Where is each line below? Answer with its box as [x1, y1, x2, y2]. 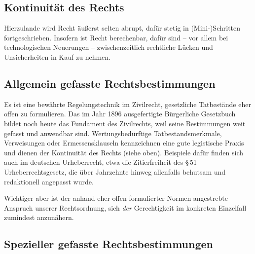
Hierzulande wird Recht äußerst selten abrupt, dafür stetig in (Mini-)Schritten [4, 23, 241, 33]
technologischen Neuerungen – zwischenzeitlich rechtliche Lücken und [4, 42, 213, 52]
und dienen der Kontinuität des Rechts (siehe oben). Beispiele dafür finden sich [4, 147, 244, 157]
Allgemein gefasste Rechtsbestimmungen [4, 75, 216, 91]
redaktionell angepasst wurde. [4, 176, 94, 186]
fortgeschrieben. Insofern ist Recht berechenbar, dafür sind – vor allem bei [4, 32, 228, 42]
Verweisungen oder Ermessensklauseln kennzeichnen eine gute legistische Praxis [4, 138, 244, 148]
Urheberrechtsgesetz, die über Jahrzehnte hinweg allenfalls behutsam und [4, 166, 226, 177]
